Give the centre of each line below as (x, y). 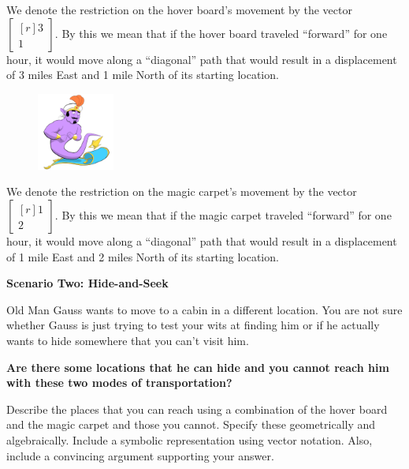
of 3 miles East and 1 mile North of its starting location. (143, 75)
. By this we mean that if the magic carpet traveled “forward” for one (223, 214)
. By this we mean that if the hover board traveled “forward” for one (221, 33)
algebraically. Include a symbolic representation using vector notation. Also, (190, 439)
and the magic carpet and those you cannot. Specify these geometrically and (191, 424)
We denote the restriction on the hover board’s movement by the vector (179, 9)
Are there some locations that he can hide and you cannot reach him (198, 367)
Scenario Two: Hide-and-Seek (87, 283)
